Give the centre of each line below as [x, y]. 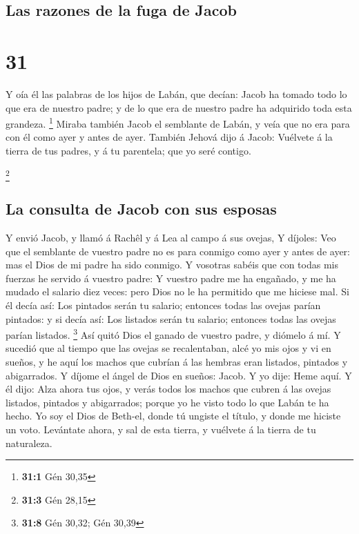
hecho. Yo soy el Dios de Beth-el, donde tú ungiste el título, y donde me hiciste [173, 416]
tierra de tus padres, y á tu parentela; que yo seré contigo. [128, 150]
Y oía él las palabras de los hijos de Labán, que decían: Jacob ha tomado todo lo [176, 93]
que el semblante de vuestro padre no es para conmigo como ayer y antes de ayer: [178, 251]
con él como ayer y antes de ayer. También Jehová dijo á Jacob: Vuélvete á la [169, 137]
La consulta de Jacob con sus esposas [141, 209]
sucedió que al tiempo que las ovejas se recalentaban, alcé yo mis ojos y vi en [168, 348]
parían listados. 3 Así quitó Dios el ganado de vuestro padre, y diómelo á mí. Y [173, 334]
